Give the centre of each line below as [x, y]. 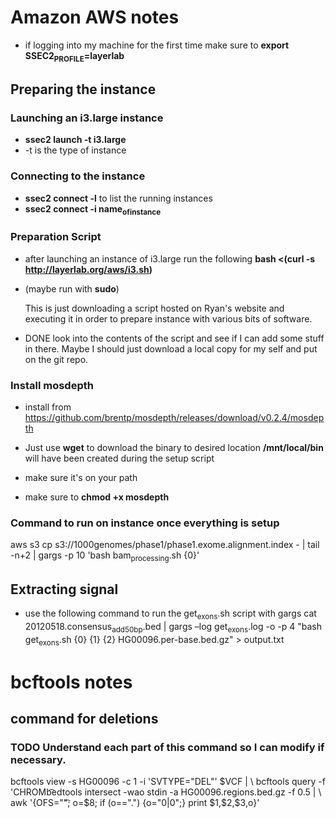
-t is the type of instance [75, 150]
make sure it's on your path [81, 478]
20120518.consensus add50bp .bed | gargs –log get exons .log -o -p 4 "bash [173, 627]
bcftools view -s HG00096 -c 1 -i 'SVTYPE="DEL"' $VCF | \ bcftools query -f [168, 782]
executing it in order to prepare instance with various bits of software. [168, 318]
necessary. [38, 759]
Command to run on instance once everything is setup [145, 523]
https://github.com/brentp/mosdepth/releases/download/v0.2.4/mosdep [174, 418]
